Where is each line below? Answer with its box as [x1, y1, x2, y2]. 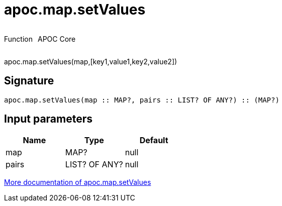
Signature [4, 74, 54, 87]
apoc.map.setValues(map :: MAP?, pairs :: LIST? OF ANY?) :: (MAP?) [4, 95, 279, 104]
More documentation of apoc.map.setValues [4, 178, 151, 187]
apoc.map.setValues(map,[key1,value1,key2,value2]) [4, 57, 177, 66]
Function [4, 34, 33, 43]
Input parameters [4, 113, 93, 126]
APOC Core [37, 34, 76, 43]
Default [139, 135, 168, 146]
